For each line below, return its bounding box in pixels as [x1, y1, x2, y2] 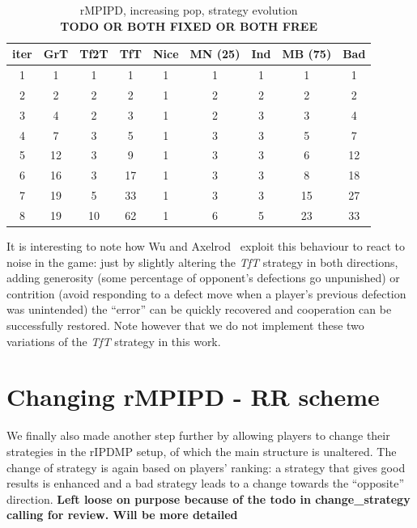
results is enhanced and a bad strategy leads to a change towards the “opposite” [6, 475, 405, 492]
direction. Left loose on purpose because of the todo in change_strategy [6, 490, 411, 507]
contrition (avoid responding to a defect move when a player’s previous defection [6, 285, 406, 302]
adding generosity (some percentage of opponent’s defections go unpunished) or [6, 269, 400, 286]
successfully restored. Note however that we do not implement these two [6, 317, 364, 333]
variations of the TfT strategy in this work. [6, 332, 221, 349]
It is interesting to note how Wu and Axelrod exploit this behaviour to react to [6, 238, 405, 255]
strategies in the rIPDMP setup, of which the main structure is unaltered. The [6, 442, 397, 459]
